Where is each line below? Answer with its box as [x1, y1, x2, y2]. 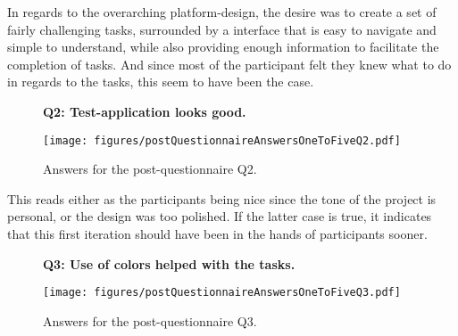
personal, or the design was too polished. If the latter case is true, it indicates [7, 207, 432, 225]
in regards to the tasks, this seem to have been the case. [7, 72, 314, 91]
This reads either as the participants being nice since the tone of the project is [7, 189, 437, 208]
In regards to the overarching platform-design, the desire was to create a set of [7, 3, 437, 20]
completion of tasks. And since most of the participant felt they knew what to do [7, 54, 452, 73]
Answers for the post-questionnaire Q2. [43, 160, 257, 178]
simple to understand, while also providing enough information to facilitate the [7, 37, 439, 56]
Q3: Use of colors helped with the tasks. [43, 254, 296, 273]
